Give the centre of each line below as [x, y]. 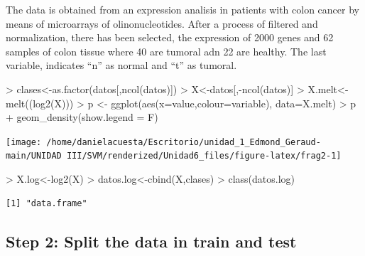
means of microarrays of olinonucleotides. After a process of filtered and [162, 23]
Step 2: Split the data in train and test [151, 241]
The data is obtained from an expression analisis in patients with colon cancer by [182, 9]
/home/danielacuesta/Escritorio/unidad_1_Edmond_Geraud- [184, 142]
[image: [24, 142]
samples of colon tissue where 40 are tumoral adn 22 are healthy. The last [166, 51]
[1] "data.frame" [47, 203]
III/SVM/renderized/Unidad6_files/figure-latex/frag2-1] [204, 156]
